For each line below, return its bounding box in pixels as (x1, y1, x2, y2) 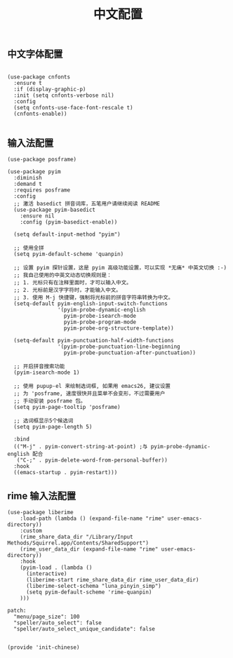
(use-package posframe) (7, 156, 77, 163)
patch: (7, 607, 27, 615)
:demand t (13, 180, 42, 188)
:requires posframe (13, 187, 71, 194)
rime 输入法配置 (7, 490, 76, 502)
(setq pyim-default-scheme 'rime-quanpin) (25, 589, 152, 596)
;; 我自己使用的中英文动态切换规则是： (13, 271, 112, 279)
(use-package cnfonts (7, 73, 71, 81)
